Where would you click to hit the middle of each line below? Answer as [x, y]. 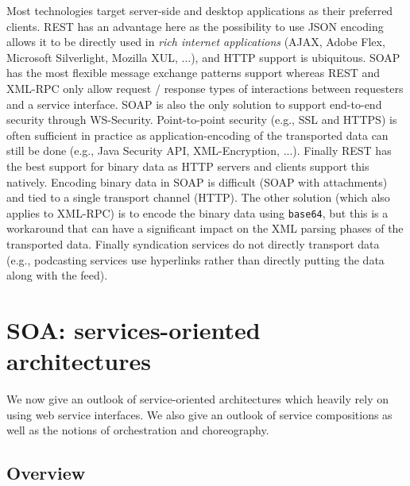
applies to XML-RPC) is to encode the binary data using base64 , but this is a [197, 212]
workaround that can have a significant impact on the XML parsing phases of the [205, 228]
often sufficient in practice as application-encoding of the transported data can [197, 135]
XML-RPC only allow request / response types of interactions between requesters [205, 88]
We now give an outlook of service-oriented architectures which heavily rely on [197, 399]
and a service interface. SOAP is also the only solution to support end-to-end [194, 104]
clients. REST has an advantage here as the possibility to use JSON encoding [195, 26]
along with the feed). [57, 275]
